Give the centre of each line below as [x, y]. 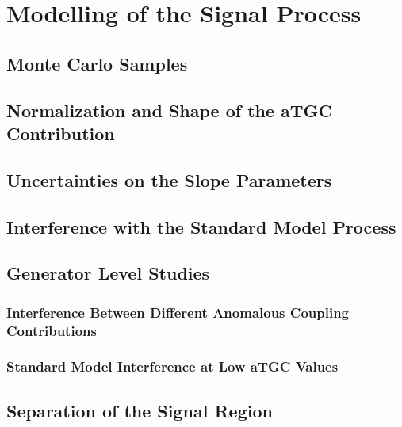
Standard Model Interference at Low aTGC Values [172, 366]
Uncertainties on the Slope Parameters [169, 179]
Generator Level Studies [108, 273]
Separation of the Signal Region [140, 410]
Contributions [52, 330]
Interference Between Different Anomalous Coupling [178, 312]
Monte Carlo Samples [97, 63]
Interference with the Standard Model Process [201, 226]
